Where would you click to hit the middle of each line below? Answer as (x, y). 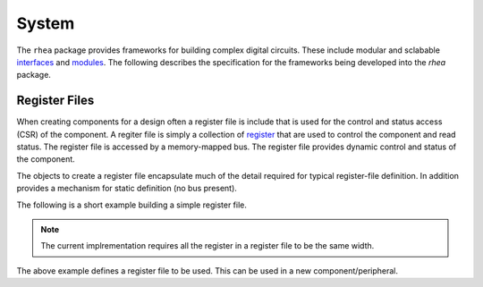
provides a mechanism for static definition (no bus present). (127, 189)
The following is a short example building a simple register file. (132, 205)
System (46, 23)
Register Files (55, 101)
